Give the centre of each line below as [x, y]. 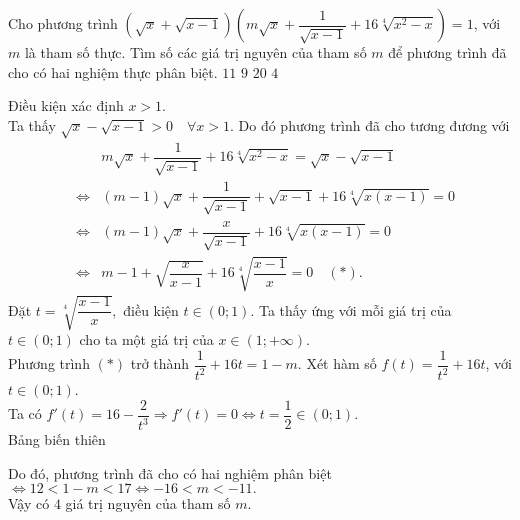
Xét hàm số [341, 363]
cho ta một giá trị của [146, 339]
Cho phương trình [63, 23]
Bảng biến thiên [57, 439]
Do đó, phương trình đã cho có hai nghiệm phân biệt [170, 472]
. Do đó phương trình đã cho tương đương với [370, 124]
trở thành [160, 363]
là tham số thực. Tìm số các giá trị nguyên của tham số [195, 52]
